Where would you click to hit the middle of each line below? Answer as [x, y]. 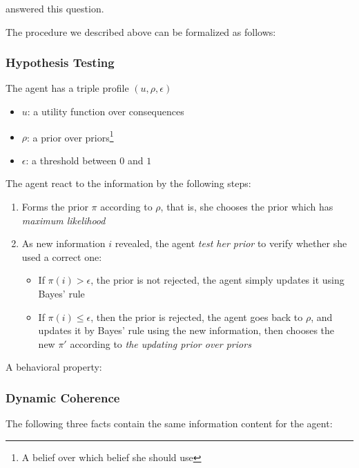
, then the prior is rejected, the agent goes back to [197, 316]
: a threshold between [71, 160]
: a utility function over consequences [106, 111]
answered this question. [55, 8]
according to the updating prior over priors [161, 343]
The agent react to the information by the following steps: [128, 183]
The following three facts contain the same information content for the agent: [169, 423]
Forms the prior [55, 207]
